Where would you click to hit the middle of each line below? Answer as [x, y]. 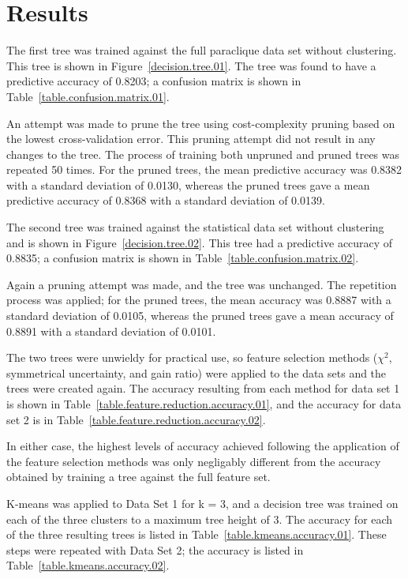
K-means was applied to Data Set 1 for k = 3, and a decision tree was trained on [202, 503]
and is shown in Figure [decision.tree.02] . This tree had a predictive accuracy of [200, 242]
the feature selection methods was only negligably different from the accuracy [194, 461]
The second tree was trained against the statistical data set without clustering [195, 227]
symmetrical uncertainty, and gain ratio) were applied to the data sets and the [197, 372]
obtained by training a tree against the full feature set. [138, 477]
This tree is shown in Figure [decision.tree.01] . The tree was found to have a [191, 65]
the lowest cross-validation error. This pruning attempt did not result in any [191, 139]
